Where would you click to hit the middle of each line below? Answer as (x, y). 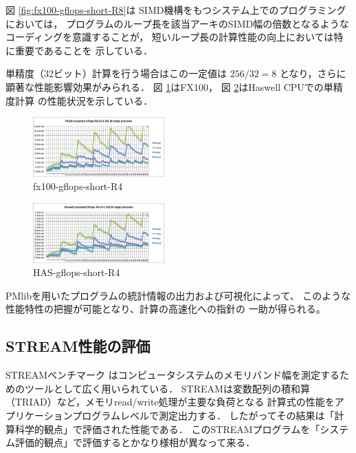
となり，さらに (313, 73)
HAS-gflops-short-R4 (77, 272)
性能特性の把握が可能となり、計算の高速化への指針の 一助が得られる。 (166, 309)
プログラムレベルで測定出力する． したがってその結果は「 (203, 415)
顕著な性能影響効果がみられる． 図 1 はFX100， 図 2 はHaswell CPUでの (165, 86)
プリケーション (39, 415)
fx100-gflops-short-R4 (78, 186)
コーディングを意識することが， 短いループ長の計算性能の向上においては (170, 37)
